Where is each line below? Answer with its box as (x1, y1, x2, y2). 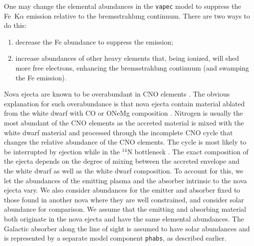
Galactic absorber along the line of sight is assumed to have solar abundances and (4, 223, 250, 233)
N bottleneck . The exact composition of (127, 146, 249, 156)
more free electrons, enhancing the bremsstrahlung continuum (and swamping (15, 63, 249, 73)
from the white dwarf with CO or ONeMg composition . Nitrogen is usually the (4, 108, 243, 118)
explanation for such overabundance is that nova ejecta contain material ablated (4, 98, 245, 108)
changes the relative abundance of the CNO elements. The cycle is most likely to (4, 137, 247, 147)
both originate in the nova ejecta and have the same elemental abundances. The (4, 213, 244, 223)
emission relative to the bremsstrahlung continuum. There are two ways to (26, 10, 250, 21)
